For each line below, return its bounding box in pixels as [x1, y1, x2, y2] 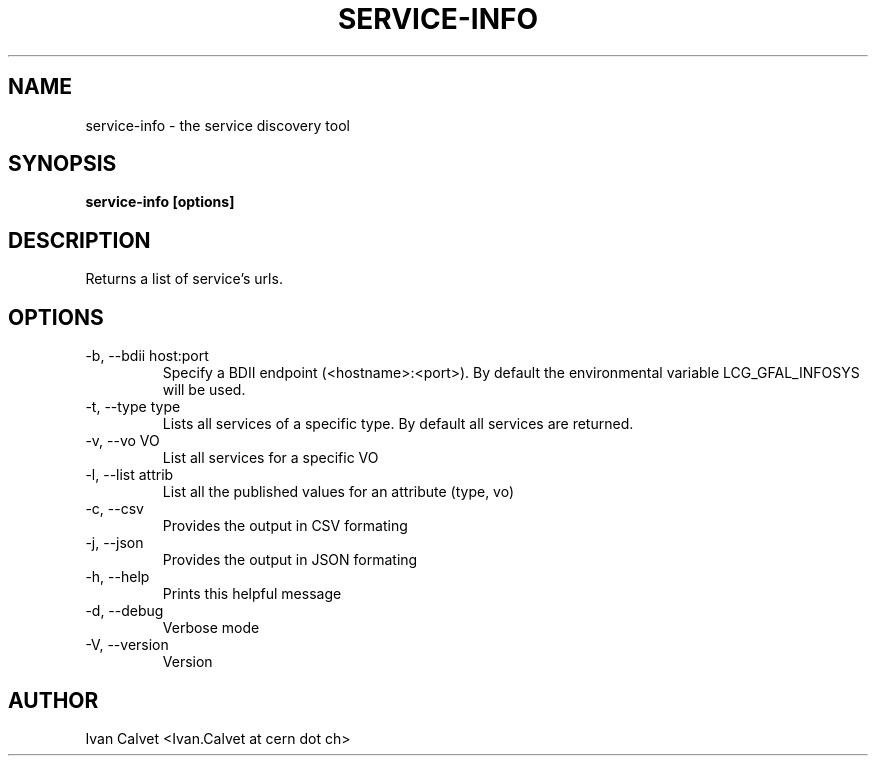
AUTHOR [8, 687, 99, 713]
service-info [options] [85, 193, 235, 211]
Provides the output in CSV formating [162, 517, 408, 535]
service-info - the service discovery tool [85, 116, 350, 134]
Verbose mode [162, 619, 260, 637]
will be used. [162, 381, 246, 399]
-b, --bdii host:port [85, 347, 209, 365]
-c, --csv [85, 500, 144, 518]
